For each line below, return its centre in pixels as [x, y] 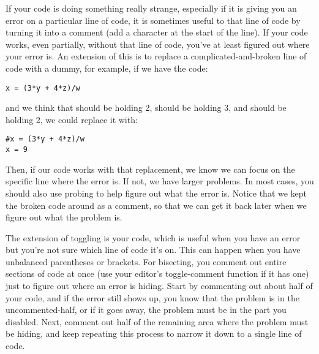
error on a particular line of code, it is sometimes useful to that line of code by [153, 20]
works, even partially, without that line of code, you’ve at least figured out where [158, 44]
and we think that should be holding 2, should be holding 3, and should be [146, 107]
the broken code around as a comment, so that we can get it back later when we [156, 205]
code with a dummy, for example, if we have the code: [107, 68]
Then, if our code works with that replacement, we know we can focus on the [150, 169]
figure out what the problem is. [64, 217]
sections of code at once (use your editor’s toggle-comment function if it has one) [157, 273]
